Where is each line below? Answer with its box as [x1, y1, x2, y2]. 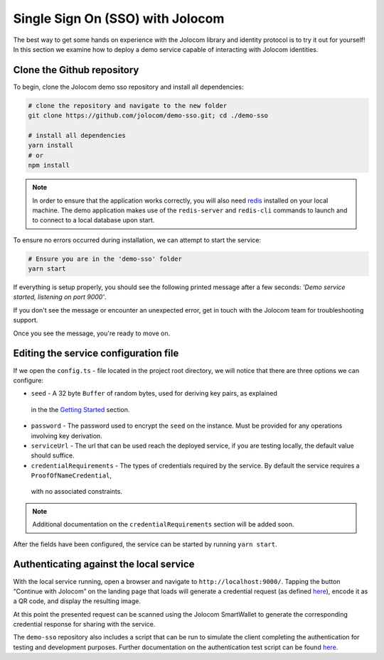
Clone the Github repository [13, 64, 139, 76]
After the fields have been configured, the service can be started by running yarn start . [13, 540, 277, 548]
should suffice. [31, 451, 75, 460]
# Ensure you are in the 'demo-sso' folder [28, 254, 183, 263]
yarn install [28, 141, 74, 149]
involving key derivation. [31, 431, 102, 440]
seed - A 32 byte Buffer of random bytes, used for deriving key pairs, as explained [31, 389, 277, 398]
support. [13, 316, 38, 325]
